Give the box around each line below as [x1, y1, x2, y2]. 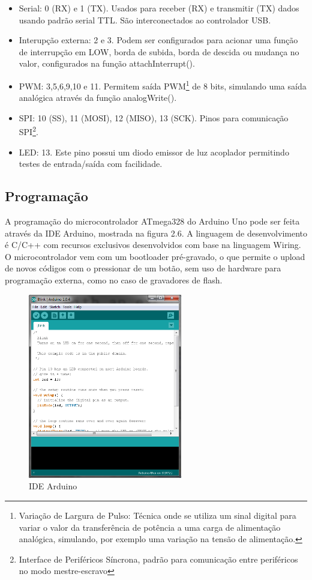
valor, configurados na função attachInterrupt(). [19, 57, 195, 70]
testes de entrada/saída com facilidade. [19, 157, 163, 170]
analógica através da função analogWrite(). [19, 91, 177, 104]
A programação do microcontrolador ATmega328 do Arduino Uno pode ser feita [5, 215, 300, 228]
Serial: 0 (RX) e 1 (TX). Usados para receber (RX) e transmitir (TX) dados [19, 2, 299, 14]
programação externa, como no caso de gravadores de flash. [5, 274, 223, 286]
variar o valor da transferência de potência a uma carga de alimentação [19, 521, 281, 533]
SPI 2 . [19, 124, 38, 138]
